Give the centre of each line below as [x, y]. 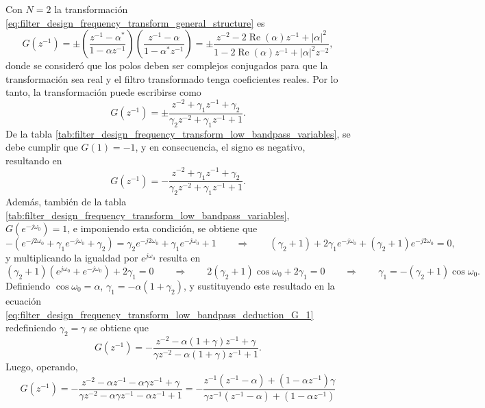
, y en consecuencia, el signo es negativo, [220, 147]
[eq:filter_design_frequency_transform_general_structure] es [135, 22]
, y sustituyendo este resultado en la [259, 285]
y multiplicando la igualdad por [72, 258]
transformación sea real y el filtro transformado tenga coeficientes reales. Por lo [172, 78]
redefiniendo [31, 328]
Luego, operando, [42, 367]
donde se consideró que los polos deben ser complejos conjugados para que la [167, 65]
